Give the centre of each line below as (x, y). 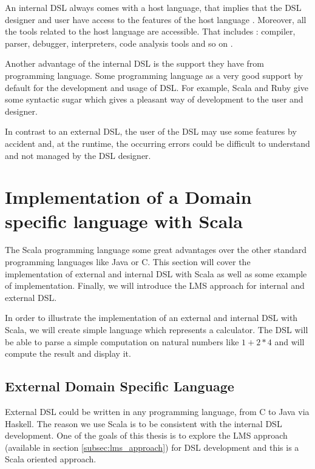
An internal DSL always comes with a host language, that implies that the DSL (153, 7)
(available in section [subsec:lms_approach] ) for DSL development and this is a (152, 447)
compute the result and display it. (68, 353)
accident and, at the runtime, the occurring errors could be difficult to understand (157, 143)
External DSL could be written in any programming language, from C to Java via (157, 411)
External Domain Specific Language (120, 386)
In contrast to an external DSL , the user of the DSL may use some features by (151, 131)
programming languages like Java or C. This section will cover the (128, 262)
